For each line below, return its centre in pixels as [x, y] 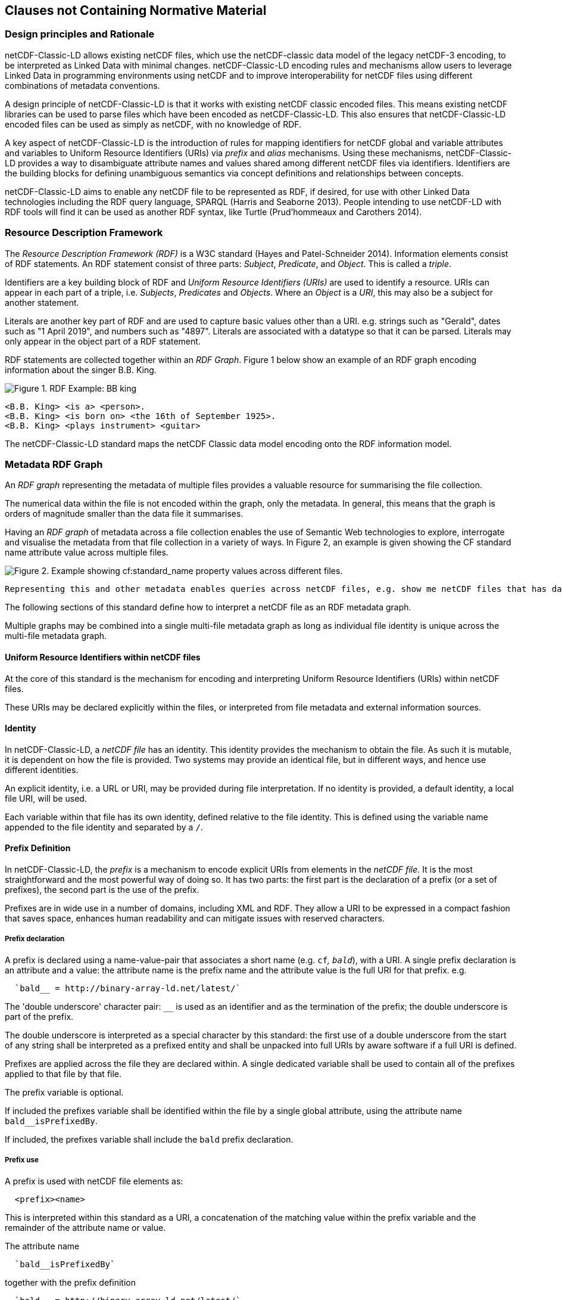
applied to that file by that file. [63, 1073]
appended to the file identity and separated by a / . [104, 827]
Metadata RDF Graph [54, 464]
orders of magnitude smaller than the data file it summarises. [124, 514]
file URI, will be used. [46, 798]
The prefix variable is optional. [64, 1092]
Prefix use [22, 1160]
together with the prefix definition [70, 1282]
